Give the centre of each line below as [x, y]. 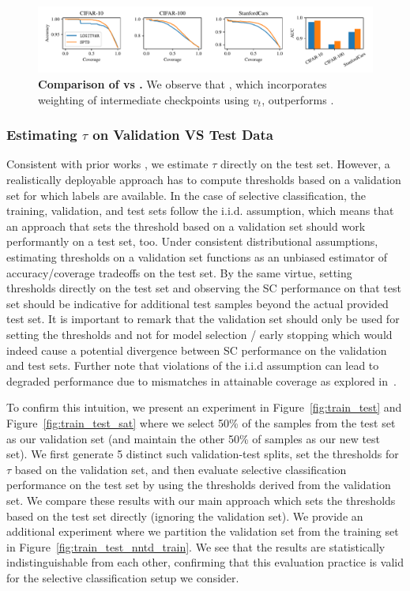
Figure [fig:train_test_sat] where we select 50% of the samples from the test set [201, 422]
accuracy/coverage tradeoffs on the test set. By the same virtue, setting [179, 272]
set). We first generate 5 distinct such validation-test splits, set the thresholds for [203, 454]
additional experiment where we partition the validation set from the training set [203, 531]
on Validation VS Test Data [183, 135]
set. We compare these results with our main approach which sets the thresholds [201, 500]
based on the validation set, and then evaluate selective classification [181, 469]
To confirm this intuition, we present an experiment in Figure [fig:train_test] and [204, 407]
